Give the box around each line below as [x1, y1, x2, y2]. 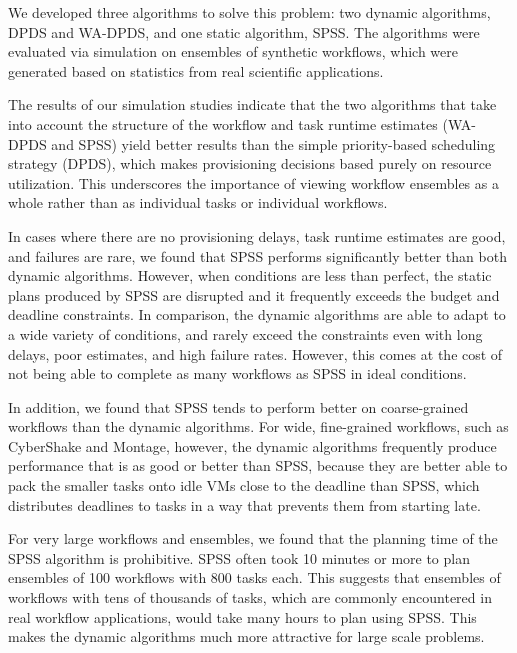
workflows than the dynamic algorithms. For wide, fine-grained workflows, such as [8, 416, 509, 437]
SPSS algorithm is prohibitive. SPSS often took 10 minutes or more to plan [8, 547, 470, 568]
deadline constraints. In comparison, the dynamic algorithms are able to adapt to [8, 304, 506, 325]
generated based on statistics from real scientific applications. [8, 60, 384, 81]
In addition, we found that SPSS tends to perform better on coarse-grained [8, 396, 469, 417]
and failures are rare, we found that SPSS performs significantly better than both [8, 245, 507, 266]
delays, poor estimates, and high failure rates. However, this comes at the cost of [8, 343, 503, 364]
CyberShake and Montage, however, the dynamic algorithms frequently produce [8, 435, 497, 456]
